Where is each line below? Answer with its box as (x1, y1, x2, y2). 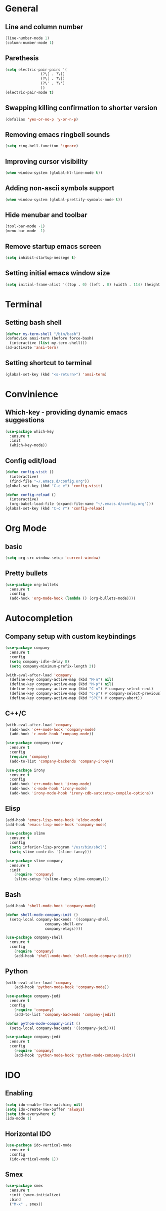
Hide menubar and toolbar (5, 210, 87, 219)
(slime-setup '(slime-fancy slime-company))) (14, 877, 110, 882)
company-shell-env (44, 921, 83, 926)
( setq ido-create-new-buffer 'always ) (5, 1107, 85, 1112)
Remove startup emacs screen (5, 242, 101, 251)
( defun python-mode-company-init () (5, 1021, 81, 1026)
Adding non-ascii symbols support (5, 184, 115, 193)
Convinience (5, 388, 58, 400)
